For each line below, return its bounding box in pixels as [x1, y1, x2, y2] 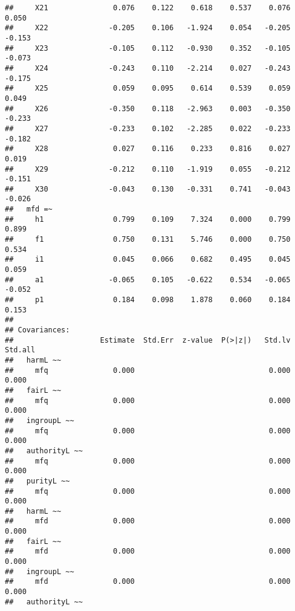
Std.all [5, 346, 36, 355]
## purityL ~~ [5, 476, 70, 485]
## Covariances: [5, 326, 70, 334]
